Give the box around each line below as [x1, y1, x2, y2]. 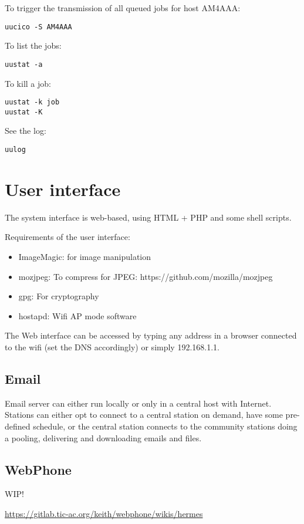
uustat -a [5, 60, 43, 69]
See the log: [5, 124, 46, 137]
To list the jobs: [5, 39, 62, 52]
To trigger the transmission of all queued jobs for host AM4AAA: [5, 2, 241, 13]
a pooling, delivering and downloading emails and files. [5, 431, 202, 444]
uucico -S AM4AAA [5, 22, 72, 31]
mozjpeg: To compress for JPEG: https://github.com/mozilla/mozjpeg [18, 270, 273, 282]
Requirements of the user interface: [5, 231, 130, 243]
